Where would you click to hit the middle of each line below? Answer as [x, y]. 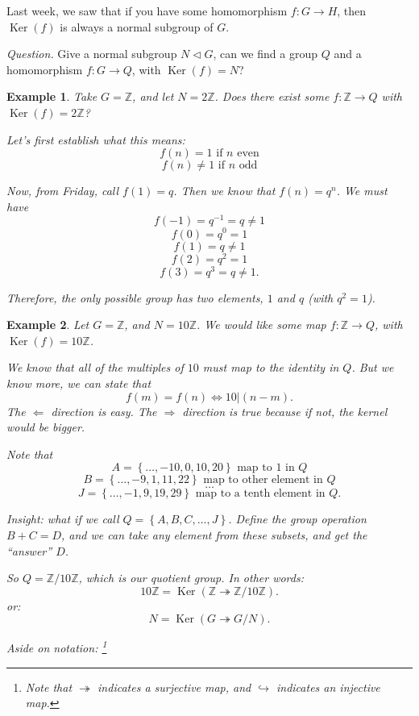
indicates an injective [328, 687]
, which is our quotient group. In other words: [191, 578]
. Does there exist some [272, 96]
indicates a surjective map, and [174, 687]
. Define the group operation [297, 519]
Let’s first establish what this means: [96, 139]
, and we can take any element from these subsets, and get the [214, 535]
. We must [362, 191]
